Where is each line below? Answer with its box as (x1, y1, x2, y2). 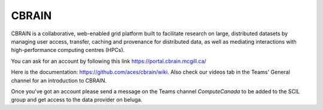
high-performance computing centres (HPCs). (11, 47, 125, 54)
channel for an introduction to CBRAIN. (11, 77, 107, 84)
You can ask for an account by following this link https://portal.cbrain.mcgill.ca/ (11, 57, 206, 65)
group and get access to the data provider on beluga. (11, 96, 143, 103)
